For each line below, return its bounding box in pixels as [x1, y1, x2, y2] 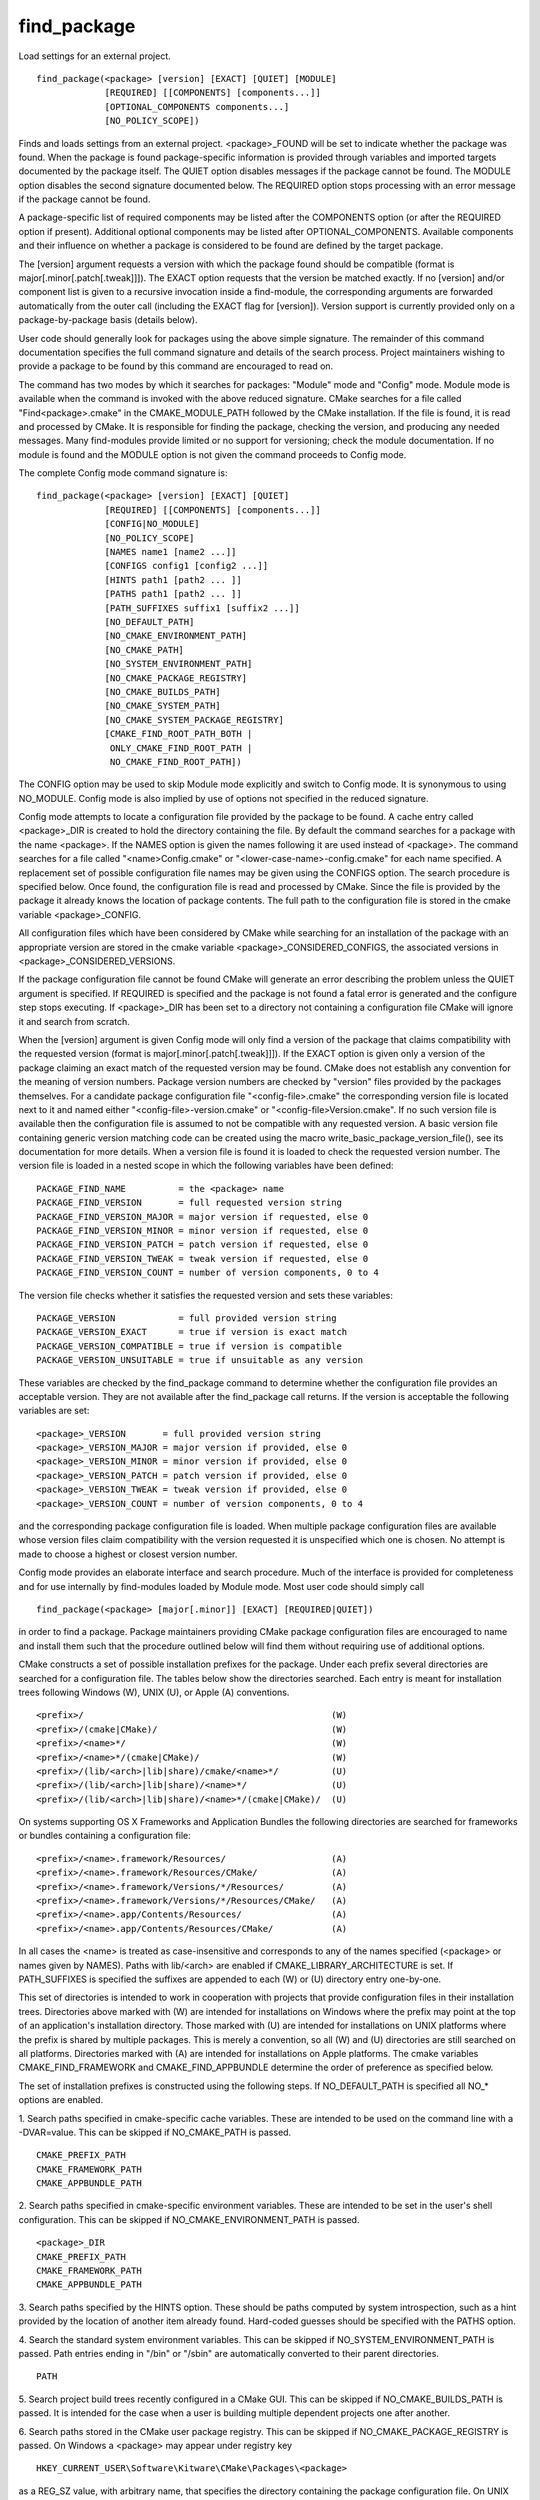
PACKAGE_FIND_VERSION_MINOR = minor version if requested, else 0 [36, 1225, 369, 1237]
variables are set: [18, 1405, 90, 1417]
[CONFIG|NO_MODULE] [104, 518, 200, 530]
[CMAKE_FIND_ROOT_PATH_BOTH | [104, 728, 253, 740]
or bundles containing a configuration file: [18, 1830, 191, 1842]
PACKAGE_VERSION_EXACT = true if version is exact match [36, 1326, 348, 1338]
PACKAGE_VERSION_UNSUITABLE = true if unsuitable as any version [36, 1355, 364, 1366]
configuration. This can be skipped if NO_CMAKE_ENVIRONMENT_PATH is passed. [18, 2213, 360, 2225]
